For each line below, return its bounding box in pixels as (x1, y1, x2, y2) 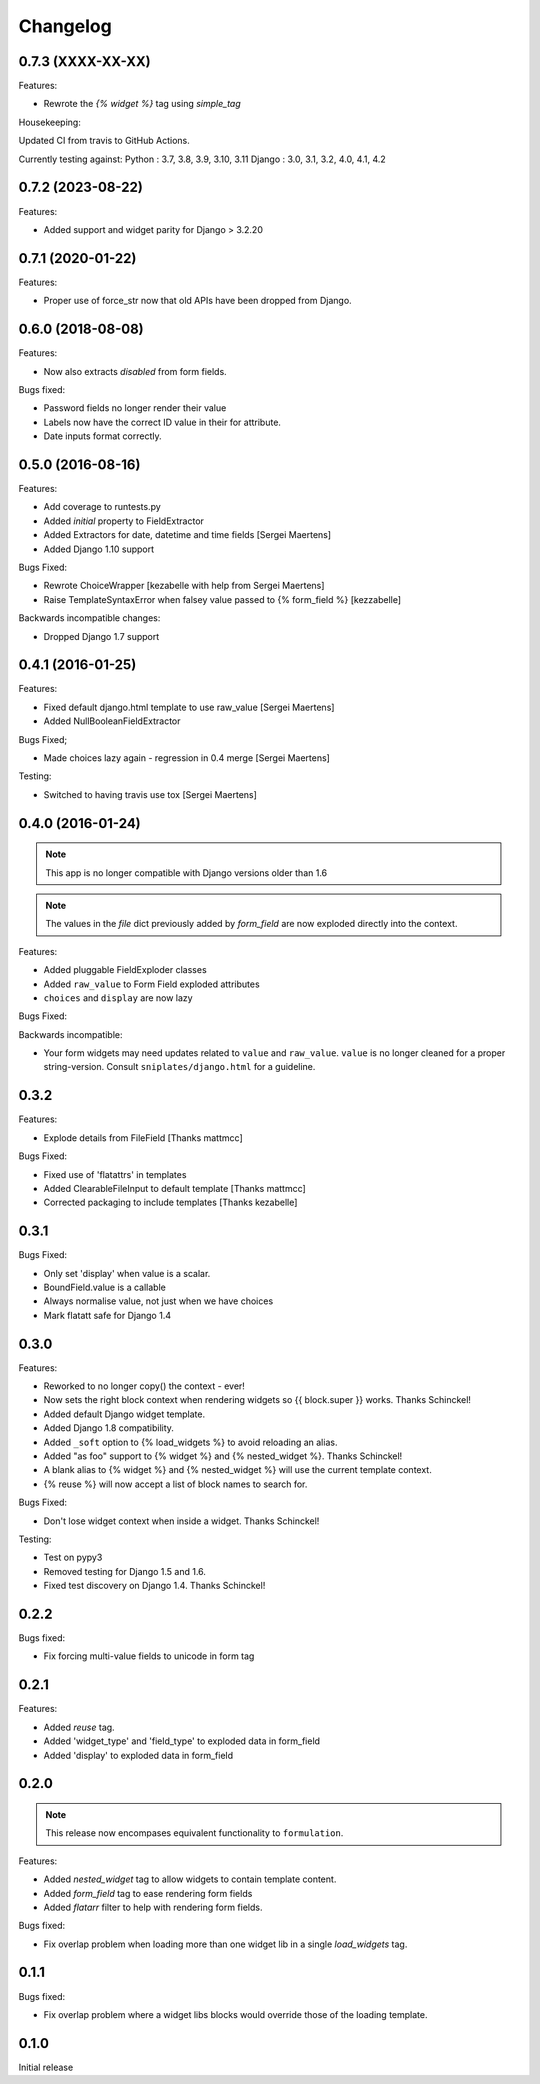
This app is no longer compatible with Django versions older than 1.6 (45, 866, 328, 879)
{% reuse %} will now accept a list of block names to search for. (43, 1478, 308, 1490)
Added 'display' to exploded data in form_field (43, 1749, 234, 1761)
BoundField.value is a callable (43, 1281, 167, 1293)
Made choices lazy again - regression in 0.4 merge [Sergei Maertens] (43, 751, 330, 764)
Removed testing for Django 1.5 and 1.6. (43, 1565, 207, 1577)
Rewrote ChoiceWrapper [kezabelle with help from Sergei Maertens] (43, 580, 325, 592)
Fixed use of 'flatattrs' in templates (43, 1168, 187, 1180)
